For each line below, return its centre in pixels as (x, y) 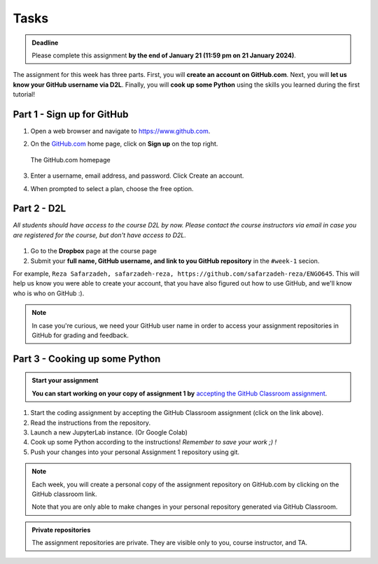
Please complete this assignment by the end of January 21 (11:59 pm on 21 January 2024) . (164, 55)
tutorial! (24, 94)
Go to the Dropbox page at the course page (93, 251)
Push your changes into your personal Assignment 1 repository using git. (135, 452)
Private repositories (61, 530)
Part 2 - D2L (40, 209)
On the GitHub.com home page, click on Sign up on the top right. (124, 144)
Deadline (45, 43)
